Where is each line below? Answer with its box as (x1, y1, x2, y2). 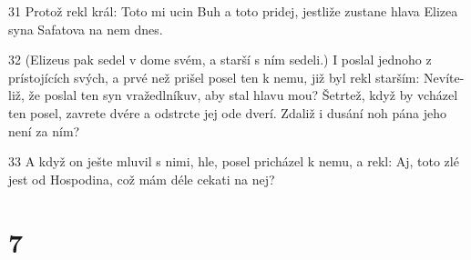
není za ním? (8, 121, 80, 140)
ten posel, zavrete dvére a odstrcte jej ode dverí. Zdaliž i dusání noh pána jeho (8, 103, 447, 122)
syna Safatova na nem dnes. (8, 19, 163, 38)
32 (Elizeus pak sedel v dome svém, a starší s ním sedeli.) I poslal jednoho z (8, 50, 432, 69)
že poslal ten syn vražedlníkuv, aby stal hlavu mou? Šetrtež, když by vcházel (28, 85, 458, 105)
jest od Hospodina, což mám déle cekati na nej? (8, 169, 275, 188)
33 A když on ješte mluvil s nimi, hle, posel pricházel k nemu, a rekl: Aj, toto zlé (8, 152, 459, 171)
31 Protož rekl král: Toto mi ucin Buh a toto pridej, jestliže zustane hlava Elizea (8, 2, 458, 20)
